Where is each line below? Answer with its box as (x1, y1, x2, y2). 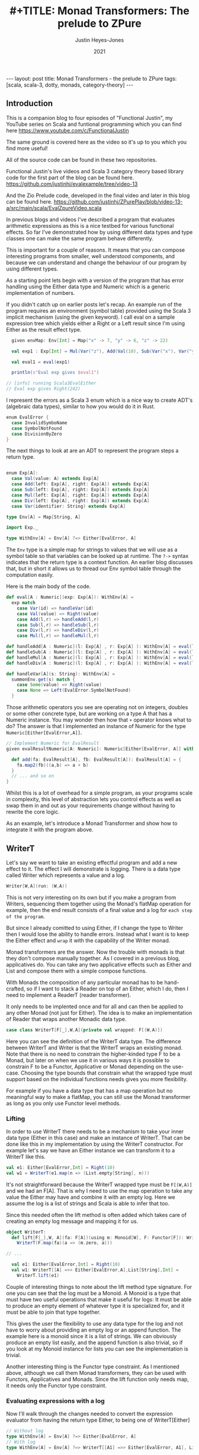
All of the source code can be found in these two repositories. (6, 156, 157, 163)
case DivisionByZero (11, 431, 62, 437)
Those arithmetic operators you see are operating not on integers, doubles (6, 704, 188, 710)
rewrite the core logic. (6, 808, 60, 815)
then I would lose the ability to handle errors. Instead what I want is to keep (6, 930, 190, 938)
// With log (6, 1439, 36, 1445)
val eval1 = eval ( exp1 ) (11, 359, 70, 365)
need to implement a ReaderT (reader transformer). (6, 991, 131, 998)
